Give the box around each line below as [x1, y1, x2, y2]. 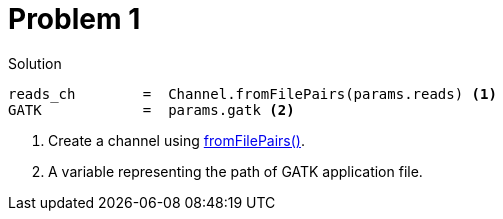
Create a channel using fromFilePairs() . [48, 131, 305, 149]
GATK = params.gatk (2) [8, 101, 295, 118]
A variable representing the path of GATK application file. [48, 162, 423, 180]
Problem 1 [8, 2, 141, 36]
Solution [8, 54, 62, 72]
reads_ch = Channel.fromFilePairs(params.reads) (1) [8, 85, 497, 102]
